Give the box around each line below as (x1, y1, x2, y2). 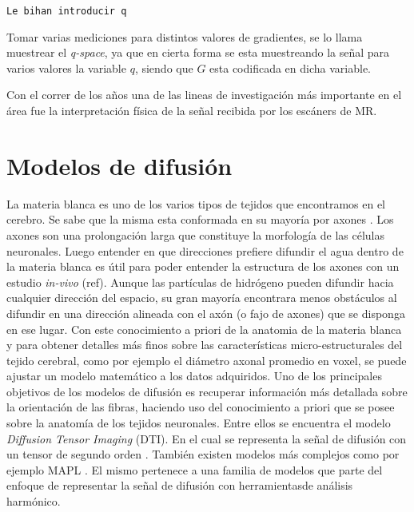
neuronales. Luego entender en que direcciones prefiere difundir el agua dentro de (6, 242, 404, 259)
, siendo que (134, 59, 193, 76)
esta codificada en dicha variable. (209, 59, 372, 76)
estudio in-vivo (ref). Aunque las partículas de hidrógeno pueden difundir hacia (6, 273, 394, 290)
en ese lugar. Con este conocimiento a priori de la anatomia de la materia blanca (6, 320, 402, 337)
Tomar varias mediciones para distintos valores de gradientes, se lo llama (6, 28, 363, 45)
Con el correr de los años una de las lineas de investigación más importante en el (6, 86, 402, 103)
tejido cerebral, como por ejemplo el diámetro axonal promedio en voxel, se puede (6, 351, 407, 368)
